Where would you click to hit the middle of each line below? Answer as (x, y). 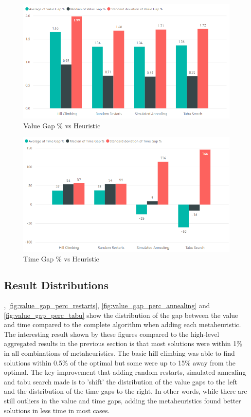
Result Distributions (56, 285)
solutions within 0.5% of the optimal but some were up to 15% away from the (120, 362)
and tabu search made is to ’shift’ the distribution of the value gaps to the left (121, 381)
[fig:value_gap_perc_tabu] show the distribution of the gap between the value (121, 315)
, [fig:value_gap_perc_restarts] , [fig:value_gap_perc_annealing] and (107, 305)
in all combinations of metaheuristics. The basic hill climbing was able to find (119, 353)
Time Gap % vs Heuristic (61, 259)
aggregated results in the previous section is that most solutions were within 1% (123, 343)
